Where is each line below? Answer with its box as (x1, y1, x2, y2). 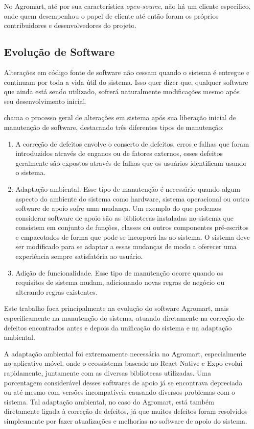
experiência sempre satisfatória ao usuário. (15, 251, 143, 261)
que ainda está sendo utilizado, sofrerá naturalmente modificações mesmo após (4, 86, 240, 97)
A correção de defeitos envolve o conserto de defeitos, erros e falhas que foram (15, 138, 249, 149)
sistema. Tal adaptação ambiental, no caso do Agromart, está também (4, 396, 214, 406)
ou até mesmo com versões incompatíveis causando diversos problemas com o (4, 387, 235, 397)
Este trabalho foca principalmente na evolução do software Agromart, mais (4, 303, 229, 313)
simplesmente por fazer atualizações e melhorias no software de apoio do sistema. (4, 415, 247, 426)
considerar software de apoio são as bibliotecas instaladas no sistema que (15, 212, 234, 223)
